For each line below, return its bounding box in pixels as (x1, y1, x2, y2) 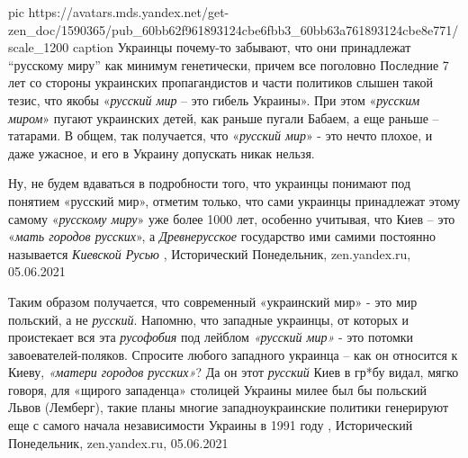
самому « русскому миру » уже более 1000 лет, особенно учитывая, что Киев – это (8, 209, 455, 228)
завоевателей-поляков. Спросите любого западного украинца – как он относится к (8, 345, 458, 364)
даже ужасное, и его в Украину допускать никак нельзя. (8, 143, 315, 162)
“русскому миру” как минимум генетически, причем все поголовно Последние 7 (8, 55, 449, 74)
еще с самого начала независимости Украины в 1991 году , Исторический (8, 416, 413, 435)
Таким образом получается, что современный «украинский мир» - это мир (8, 292, 418, 310)
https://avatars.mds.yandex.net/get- (28, 3, 229, 21)
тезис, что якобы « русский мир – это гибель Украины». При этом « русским (8, 90, 420, 109)
